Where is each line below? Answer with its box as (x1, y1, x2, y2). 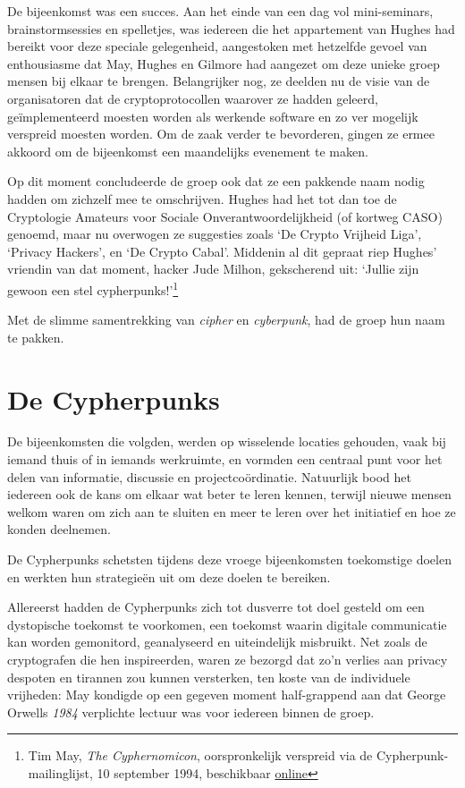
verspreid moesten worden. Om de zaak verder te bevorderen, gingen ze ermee (7, 124, 435, 143)
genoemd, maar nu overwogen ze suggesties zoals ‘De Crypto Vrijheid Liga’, (7, 225, 422, 243)
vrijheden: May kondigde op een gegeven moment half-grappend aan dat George (7, 685, 446, 704)
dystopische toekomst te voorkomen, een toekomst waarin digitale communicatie (7, 614, 447, 633)
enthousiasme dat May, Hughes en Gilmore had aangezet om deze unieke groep (7, 54, 440, 72)
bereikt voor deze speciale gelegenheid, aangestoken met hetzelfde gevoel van (7, 37, 427, 55)
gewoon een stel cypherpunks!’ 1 (7, 277, 179, 299)
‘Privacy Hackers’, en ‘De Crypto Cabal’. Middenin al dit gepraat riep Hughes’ (7, 241, 437, 260)
